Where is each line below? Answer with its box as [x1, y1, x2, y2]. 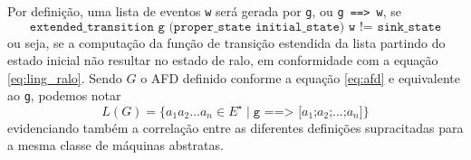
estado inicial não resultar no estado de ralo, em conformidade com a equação [7, 51, 438, 70]
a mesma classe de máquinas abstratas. [7, 136, 224, 155]
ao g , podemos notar [7, 86, 121, 105]
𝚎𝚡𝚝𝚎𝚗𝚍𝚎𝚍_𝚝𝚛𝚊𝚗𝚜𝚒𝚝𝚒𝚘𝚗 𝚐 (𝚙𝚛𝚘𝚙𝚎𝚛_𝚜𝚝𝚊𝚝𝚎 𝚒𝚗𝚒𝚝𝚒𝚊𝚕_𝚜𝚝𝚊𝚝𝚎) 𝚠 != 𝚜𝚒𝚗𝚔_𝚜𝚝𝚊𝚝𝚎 [29, 20, 442, 33]
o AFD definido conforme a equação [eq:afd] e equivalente [140, 68, 460, 87]
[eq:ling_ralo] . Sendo [7, 68, 122, 87]
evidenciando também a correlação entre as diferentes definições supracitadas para [7, 118, 464, 136]
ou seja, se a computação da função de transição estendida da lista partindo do [7, 33, 446, 52]
